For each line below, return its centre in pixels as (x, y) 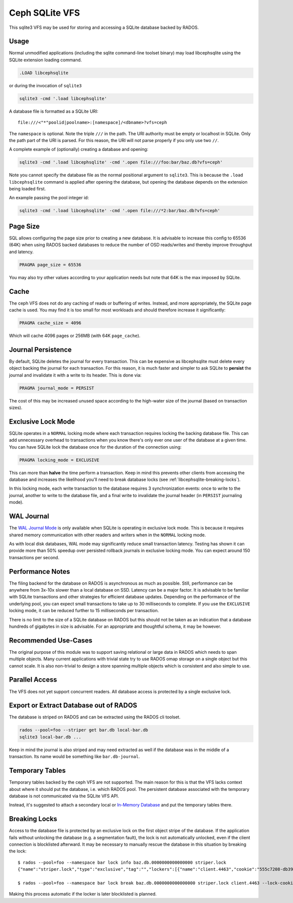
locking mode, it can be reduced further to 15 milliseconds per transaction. (84, 611)
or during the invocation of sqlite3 (45, 85)
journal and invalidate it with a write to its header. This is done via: (75, 375)
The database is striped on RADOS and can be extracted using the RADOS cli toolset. (95, 717)
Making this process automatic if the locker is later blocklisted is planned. (83, 894)
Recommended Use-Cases (51, 640)
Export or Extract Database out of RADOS (73, 705)
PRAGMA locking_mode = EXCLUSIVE (59, 460)
